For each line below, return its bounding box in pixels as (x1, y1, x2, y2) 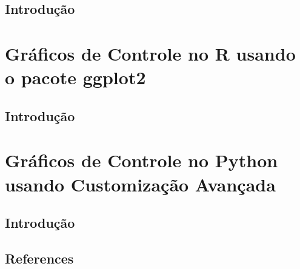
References (5, 248, 74, 267)
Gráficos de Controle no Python (5, 148, 278, 173)
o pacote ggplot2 (5, 65, 146, 90)
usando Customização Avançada (5, 171, 276, 196)
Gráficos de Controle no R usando (5, 41, 296, 65)
